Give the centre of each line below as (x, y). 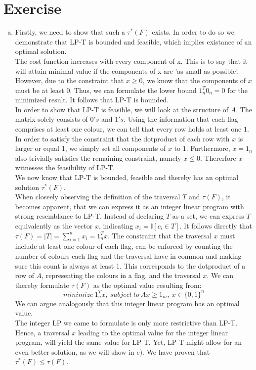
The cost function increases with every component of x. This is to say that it (131, 61)
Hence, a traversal (42, 332)
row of (24, 275)
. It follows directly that (216, 226)
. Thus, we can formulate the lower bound (133, 90)
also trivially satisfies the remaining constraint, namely (98, 158)
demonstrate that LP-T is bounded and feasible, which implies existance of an (133, 41)
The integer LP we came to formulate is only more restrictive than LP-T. (126, 323)
